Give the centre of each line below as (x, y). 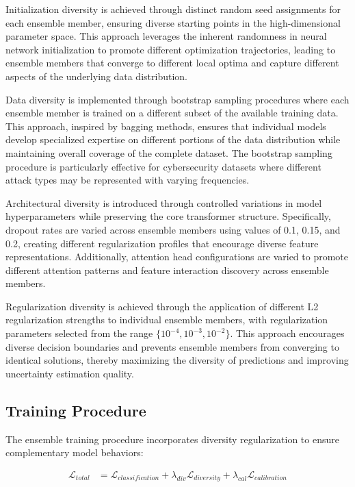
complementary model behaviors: (75, 452)
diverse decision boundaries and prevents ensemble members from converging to (172, 346)
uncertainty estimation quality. (70, 373)
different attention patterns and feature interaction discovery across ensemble (167, 270)
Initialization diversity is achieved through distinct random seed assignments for (173, 9)
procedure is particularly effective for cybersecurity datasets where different (163, 166)
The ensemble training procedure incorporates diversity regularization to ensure (172, 439)
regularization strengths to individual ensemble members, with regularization (167, 320)
